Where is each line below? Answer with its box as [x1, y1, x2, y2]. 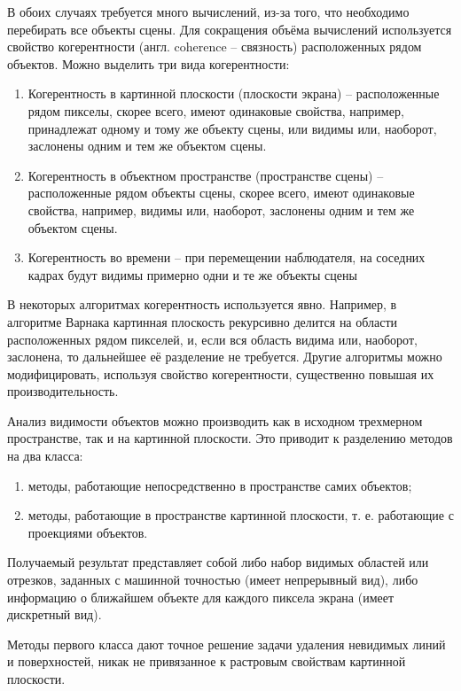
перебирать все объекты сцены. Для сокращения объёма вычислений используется [7, 19, 452, 38]
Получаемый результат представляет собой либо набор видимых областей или [7, 553, 429, 571]
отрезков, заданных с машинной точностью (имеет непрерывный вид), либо [7, 571, 418, 589]
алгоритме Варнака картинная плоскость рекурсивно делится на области [7, 312, 398, 330]
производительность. [7, 382, 119, 400]
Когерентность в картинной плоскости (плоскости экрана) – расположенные [27, 84, 440, 103]
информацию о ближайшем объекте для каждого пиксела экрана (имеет [7, 587, 395, 606]
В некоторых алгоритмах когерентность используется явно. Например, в [7, 295, 397, 314]
